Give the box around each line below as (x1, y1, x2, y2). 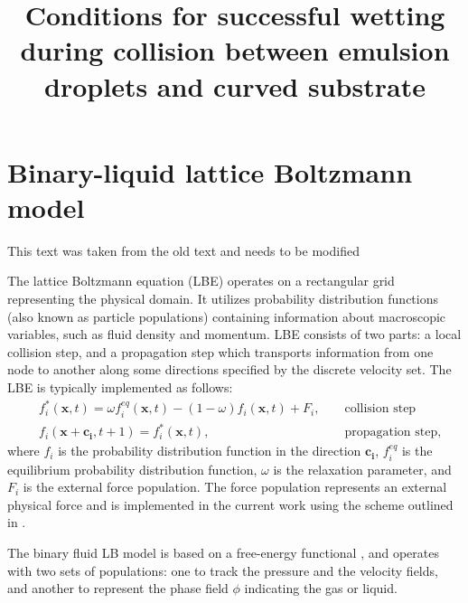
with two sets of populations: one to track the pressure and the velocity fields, (7, 561, 438, 579)
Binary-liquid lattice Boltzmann (7, 153, 413, 190)
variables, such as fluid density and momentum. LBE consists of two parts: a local (7, 325, 462, 344)
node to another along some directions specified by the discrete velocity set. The (7, 360, 452, 379)
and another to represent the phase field (7, 579, 229, 598)
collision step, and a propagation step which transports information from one (7, 342, 434, 361)
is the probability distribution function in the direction (58, 441, 361, 460)
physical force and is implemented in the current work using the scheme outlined (7, 495, 454, 513)
